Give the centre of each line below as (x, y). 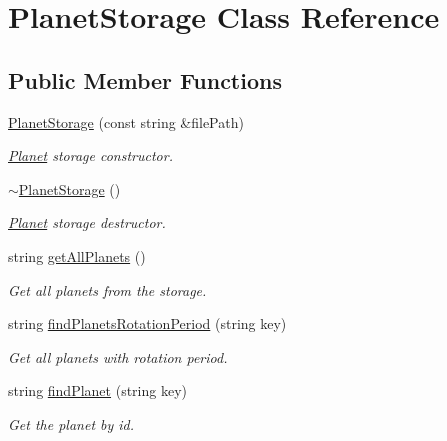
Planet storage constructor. (90, 155)
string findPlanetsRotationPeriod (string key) (147, 323)
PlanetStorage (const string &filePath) (126, 121)
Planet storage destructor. (87, 222)
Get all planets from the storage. (107, 289)
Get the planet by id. (71, 423)
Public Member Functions (145, 79)
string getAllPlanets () (77, 255)
